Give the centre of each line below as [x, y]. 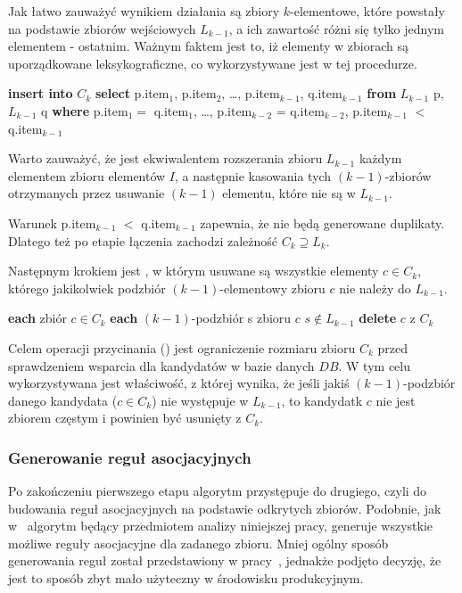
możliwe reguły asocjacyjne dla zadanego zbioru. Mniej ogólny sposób [198, 543]
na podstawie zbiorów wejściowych [102, 28]
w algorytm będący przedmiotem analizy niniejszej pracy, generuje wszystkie [220, 526]
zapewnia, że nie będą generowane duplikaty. [322, 222]
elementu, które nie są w [289, 193]
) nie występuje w [200, 400]
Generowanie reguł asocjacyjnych [130, 457]
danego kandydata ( [63, 400]
